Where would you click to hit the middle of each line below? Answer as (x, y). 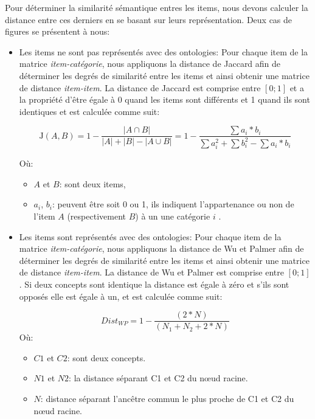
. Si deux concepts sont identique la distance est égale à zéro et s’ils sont (154, 284)
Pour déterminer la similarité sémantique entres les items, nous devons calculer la (157, 7)
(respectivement (96, 216)
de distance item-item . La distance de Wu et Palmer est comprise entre (151, 272)
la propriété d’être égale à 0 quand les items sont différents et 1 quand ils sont (164, 99)
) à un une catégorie (173, 216)
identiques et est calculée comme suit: (89, 111)
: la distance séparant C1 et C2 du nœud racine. (158, 378)
